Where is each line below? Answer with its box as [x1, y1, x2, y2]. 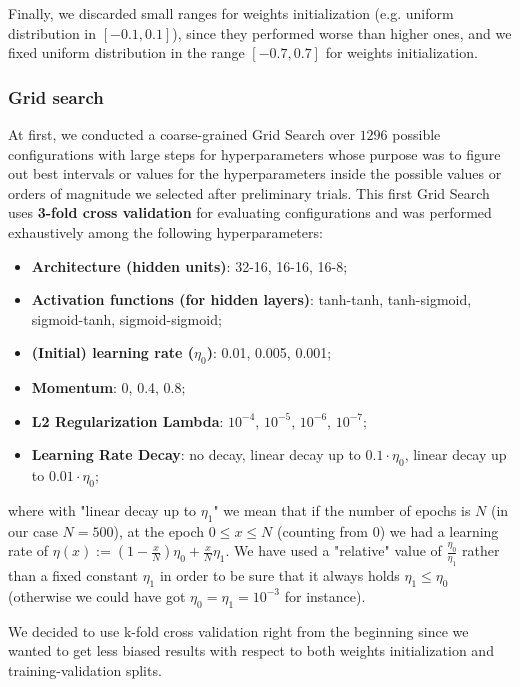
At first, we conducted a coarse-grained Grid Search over [8, 124, 355, 144]
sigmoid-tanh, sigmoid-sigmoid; [31, 308, 222, 329]
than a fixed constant [8, 565, 138, 586]
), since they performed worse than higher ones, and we [172, 22, 512, 43]
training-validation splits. [8, 659, 162, 680]
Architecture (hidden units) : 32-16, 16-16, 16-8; [31, 255, 348, 276]
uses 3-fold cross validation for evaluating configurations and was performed [8, 202, 492, 223]
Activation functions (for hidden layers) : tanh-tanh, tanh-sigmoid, [31, 289, 472, 310]
